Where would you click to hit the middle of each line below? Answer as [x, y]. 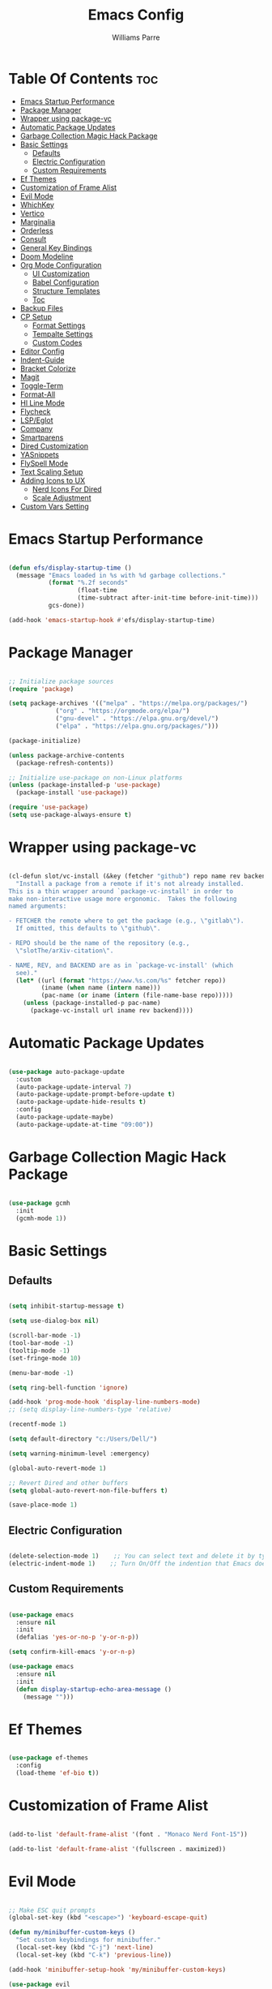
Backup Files [41, 308]
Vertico [32, 213]
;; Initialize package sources [61, 681]
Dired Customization [54, 446]
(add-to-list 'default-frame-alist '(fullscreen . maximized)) [117, 1849]
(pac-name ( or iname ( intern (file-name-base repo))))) [137, 995]
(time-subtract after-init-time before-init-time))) [168, 598]
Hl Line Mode [42, 402]
